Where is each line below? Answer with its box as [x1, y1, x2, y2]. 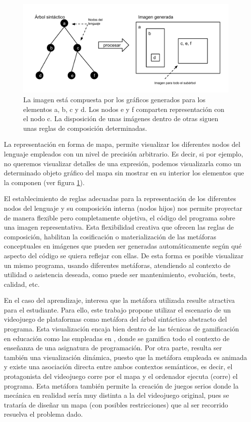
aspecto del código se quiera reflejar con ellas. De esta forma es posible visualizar [4, 250, 244, 260]
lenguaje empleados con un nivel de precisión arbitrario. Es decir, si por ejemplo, [4, 148, 243, 158]
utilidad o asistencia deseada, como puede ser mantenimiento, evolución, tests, [4, 269, 236, 280]
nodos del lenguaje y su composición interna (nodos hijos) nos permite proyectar [4, 203, 242, 213]
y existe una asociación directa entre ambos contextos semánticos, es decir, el [4, 361, 233, 372]
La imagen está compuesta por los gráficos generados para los [23, 94, 206, 105]
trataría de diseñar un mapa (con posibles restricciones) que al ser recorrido [4, 399, 228, 409]
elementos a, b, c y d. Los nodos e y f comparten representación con [23, 104, 224, 114]
